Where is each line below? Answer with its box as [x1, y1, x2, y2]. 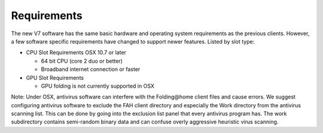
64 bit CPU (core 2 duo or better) [41, 57, 123, 64]
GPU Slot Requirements [26, 74, 84, 81]
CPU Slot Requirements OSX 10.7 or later [26, 49, 127, 56]
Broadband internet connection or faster [41, 66, 141, 73]
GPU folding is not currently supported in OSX [41, 82, 155, 89]
